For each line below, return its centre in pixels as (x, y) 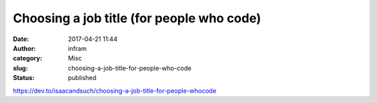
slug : (20, 68)
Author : (24, 48)
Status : (24, 78)
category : (28, 58)
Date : (21, 39)
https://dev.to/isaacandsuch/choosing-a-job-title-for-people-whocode (114, 90)
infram (77, 48)
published (82, 78)
